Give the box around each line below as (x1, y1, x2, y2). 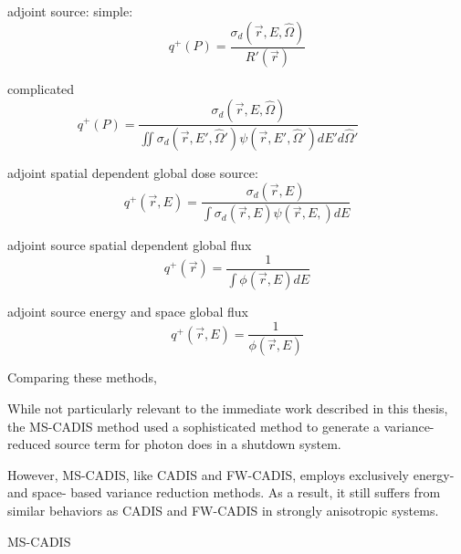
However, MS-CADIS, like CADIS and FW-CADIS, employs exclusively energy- (7, 465, 455, 484)
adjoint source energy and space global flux (7, 301, 248, 320)
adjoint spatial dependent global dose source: (7, 162, 258, 182)
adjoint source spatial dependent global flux (7, 235, 252, 255)
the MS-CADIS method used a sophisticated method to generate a (7, 416, 381, 435)
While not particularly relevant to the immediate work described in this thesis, (7, 399, 448, 417)
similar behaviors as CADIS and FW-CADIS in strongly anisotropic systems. (7, 500, 439, 519)
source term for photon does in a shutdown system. (55, 434, 341, 454)
